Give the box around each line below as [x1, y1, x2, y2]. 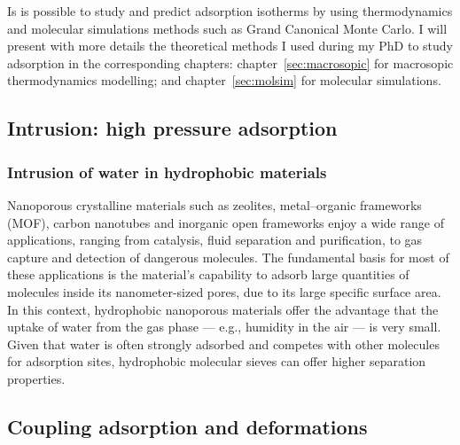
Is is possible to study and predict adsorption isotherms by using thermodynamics [7, 2, 453, 20]
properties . [7, 369, 66, 387]
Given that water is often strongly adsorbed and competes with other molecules [7, 334, 440, 353]
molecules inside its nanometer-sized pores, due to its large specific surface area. [7, 282, 441, 301]
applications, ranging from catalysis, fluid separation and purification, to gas [7, 230, 423, 249]
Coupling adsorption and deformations [7, 412, 368, 440]
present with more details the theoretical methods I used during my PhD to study [7, 36, 453, 55]
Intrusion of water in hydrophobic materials [7, 160, 327, 183]
